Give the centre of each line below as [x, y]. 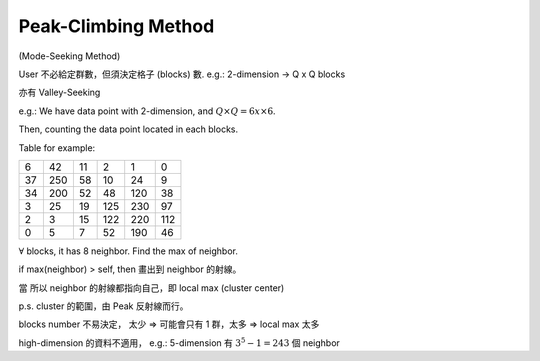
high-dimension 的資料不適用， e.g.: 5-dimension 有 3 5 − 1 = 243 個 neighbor [179, 342]
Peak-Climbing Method [116, 26]
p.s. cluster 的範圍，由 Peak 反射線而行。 [103, 306]
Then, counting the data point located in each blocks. [128, 129]
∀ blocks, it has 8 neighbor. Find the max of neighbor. [128, 251]
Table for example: [57, 147]
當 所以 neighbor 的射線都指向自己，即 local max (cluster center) [151, 287]
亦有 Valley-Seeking [59, 92]
